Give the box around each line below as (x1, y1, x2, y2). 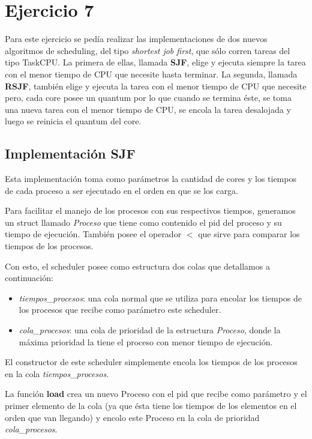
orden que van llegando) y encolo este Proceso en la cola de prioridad (5, 411, 260, 423)
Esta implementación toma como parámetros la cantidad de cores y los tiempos (5, 172, 296, 185)
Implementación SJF (5, 144, 136, 163)
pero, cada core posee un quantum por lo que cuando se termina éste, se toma (5, 91, 292, 104)
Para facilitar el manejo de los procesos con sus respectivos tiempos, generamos (5, 204, 296, 217)
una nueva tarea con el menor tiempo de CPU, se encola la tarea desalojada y (5, 103, 291, 115)
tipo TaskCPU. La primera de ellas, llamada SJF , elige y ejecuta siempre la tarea (5, 56, 306, 68)
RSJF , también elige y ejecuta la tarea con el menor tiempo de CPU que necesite (5, 79, 307, 92)
